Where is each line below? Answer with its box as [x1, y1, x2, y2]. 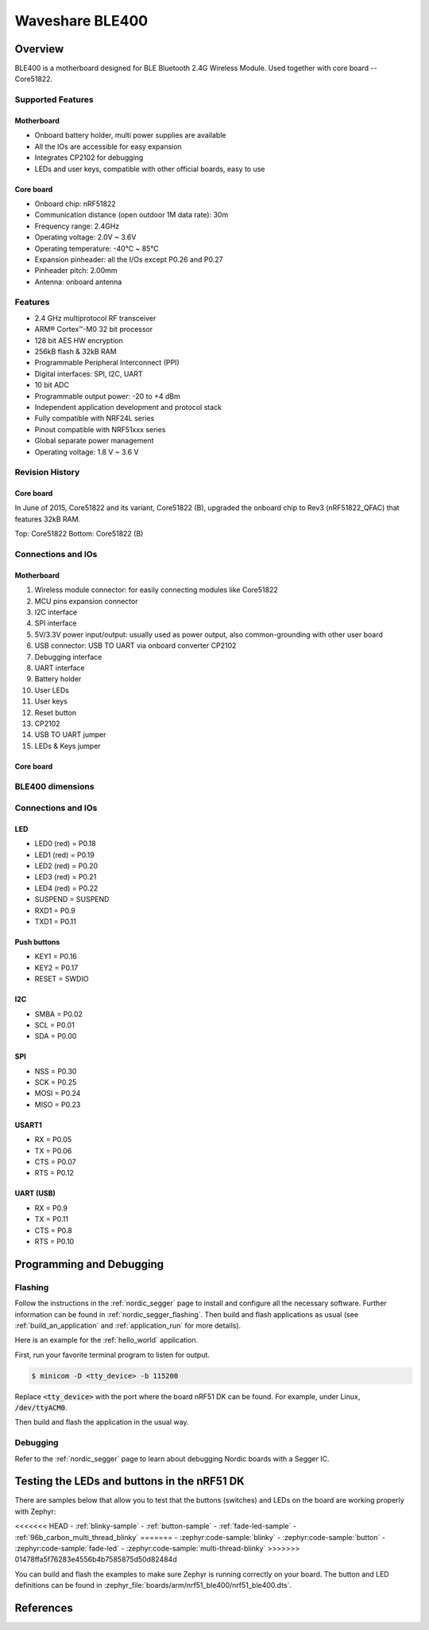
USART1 [14, 1120, 43, 1129]
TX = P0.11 [34, 1215, 69, 1224]
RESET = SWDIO [34, 974, 89, 984]
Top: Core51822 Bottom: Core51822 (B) [14, 529, 144, 539]
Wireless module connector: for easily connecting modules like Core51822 [34, 585, 278, 595]
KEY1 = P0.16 [34, 952, 77, 961]
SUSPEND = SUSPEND [34, 895, 110, 904]
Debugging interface [34, 652, 102, 661]
